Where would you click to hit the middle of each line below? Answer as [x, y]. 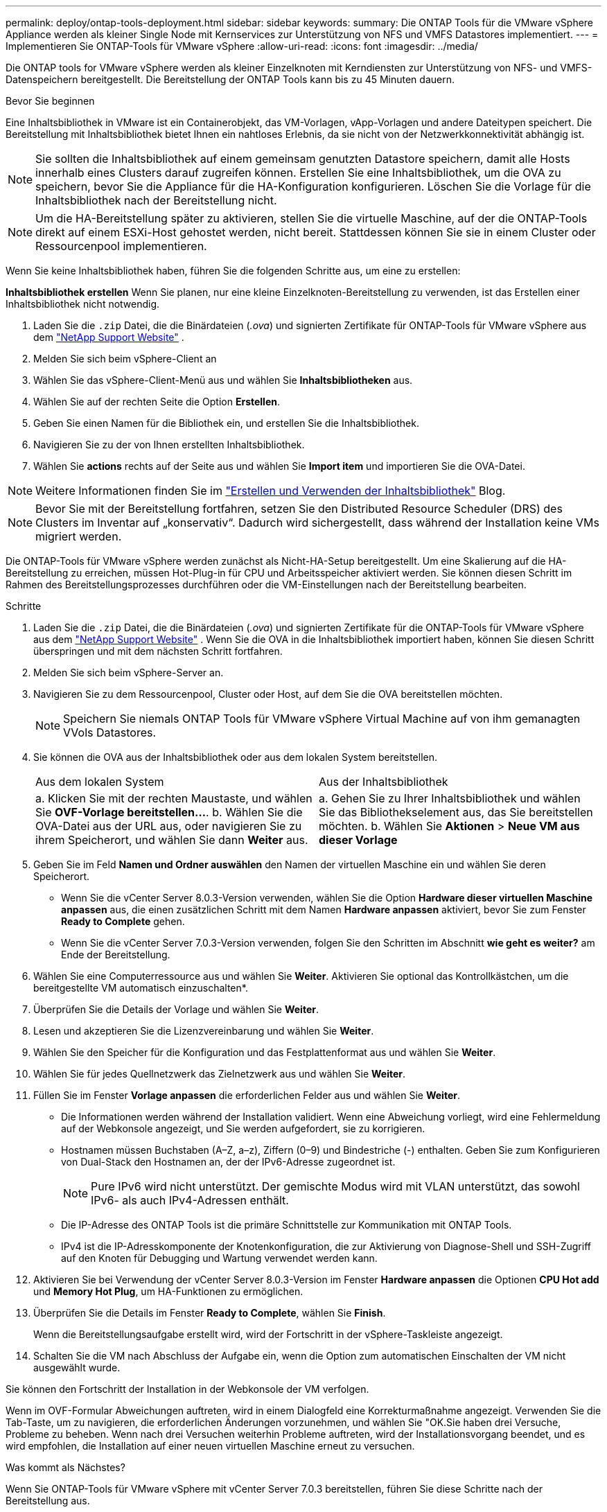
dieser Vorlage [358, 840]
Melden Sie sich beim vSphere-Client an [125, 359]
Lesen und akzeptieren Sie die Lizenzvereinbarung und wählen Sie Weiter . [204, 1031]
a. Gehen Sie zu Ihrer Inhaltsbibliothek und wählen [450, 798]
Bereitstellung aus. [48, 1501]
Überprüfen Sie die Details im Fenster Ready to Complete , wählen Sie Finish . [210, 1313]
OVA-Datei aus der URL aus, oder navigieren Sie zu [169, 826]
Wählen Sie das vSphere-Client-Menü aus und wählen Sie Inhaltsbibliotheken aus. [223, 380]
